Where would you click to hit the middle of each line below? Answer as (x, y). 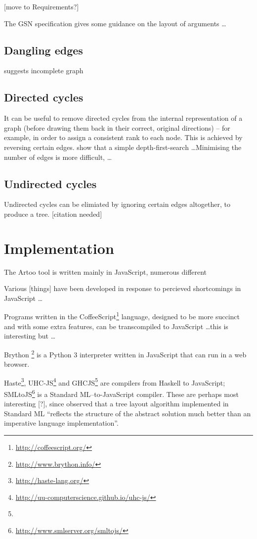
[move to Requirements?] (42, 6)
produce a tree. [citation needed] (53, 214)
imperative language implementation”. (61, 423)
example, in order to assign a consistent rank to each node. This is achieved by (123, 137)
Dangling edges (43, 50)
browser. (17, 364)
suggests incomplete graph (44, 71)
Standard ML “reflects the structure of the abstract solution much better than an (128, 413)
